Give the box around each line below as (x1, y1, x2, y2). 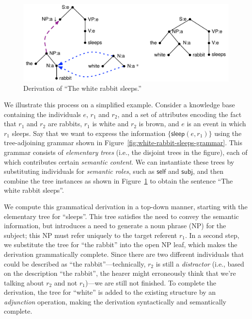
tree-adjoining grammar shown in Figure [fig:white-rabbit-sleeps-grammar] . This (4, 137, 242, 148)
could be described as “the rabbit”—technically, (4, 258, 146, 269)
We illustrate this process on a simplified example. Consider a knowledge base (4, 100, 235, 110)
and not (54, 277, 78, 287)
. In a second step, (185, 230, 239, 240)
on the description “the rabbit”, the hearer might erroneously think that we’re (4, 268, 236, 278)
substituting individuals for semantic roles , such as (4, 166, 155, 176)
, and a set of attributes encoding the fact (117, 109, 242, 119)
